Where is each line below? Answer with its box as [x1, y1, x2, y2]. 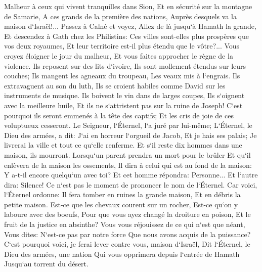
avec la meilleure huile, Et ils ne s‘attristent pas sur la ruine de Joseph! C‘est [4, 100, 243, 110]
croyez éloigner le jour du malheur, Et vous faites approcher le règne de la [4, 50, 233, 61]
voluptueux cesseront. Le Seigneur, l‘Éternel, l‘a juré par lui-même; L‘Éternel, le [4, 120, 252, 130]
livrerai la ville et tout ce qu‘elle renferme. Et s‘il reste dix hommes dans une [4, 140, 242, 150]
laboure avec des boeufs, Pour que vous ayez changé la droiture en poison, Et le [4, 209, 251, 219]
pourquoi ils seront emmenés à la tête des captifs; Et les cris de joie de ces [4, 110, 234, 120]
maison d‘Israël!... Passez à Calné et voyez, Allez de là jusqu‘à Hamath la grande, [4, 21, 256, 31]
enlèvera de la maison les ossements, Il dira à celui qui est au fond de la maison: [4, 159, 252, 170]
